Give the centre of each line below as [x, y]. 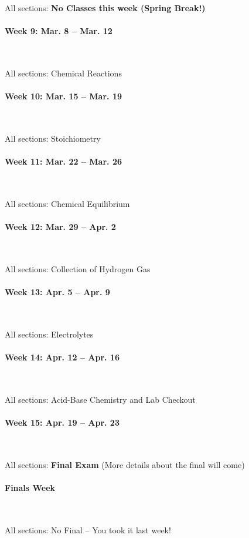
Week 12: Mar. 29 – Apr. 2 [60, 227]
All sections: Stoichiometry [53, 138]
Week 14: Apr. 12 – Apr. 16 [62, 357]
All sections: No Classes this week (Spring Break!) [105, 8]
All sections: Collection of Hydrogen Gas [78, 268]
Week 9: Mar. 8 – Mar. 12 [59, 31]
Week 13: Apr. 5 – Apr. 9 [57, 292]
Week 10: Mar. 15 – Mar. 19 [63, 96]
